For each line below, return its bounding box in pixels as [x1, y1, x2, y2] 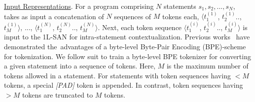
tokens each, [162, 11, 199, 21]
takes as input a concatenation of [4, 11, 104, 21]
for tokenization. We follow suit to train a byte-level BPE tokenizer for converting [4, 51, 251, 61]
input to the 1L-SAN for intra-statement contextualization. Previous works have [4, 32, 250, 42]
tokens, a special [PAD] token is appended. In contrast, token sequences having [4, 80, 243, 90]
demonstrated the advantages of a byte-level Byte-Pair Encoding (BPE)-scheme [4, 41, 246, 51]
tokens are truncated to [22, 89, 93, 100]
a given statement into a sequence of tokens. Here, [4, 61, 156, 71]
